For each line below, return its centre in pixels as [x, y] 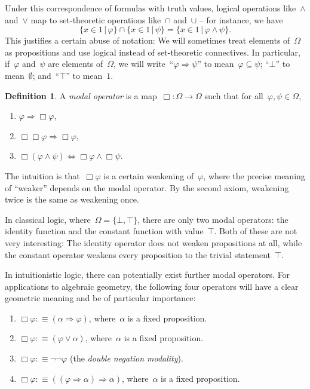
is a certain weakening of [149, 175]
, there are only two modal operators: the [213, 219]
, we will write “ [144, 64]
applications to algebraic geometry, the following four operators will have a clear [152, 286]
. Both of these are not [256, 231]
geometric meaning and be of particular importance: [100, 298]
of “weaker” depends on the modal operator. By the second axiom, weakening [147, 187]
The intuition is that [42, 175]
